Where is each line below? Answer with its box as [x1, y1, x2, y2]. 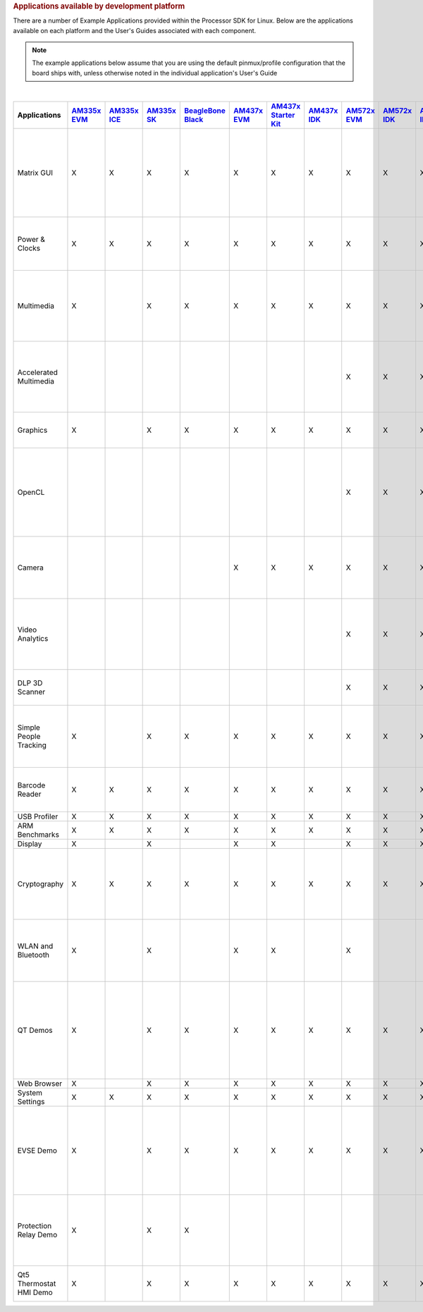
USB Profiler [17, 811, 59, 821]
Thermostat [17, 1278, 56, 1288]
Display [17, 839, 42, 849]
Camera [17, 563, 44, 572]
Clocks [17, 243, 41, 253]
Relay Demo [17, 1230, 58, 1239]
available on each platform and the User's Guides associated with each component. [13, 26, 257, 35]
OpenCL [17, 487, 45, 497]
